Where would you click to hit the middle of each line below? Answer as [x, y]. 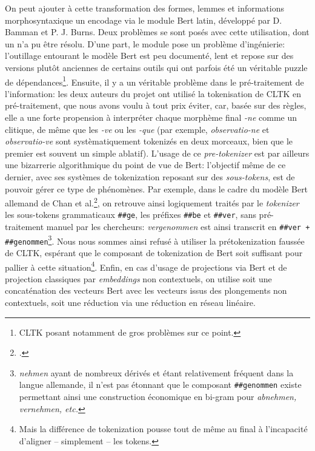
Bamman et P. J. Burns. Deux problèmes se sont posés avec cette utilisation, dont [157, 32]
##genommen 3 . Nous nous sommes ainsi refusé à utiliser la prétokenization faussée [155, 240]
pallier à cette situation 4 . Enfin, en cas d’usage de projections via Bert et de [146, 266]
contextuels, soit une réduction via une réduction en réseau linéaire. [130, 303]
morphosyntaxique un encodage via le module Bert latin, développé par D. [144, 20]
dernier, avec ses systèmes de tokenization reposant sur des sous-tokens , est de [150, 176]
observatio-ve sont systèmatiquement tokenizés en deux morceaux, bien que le [149, 141]
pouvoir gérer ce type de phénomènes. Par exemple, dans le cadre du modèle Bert [157, 188]
